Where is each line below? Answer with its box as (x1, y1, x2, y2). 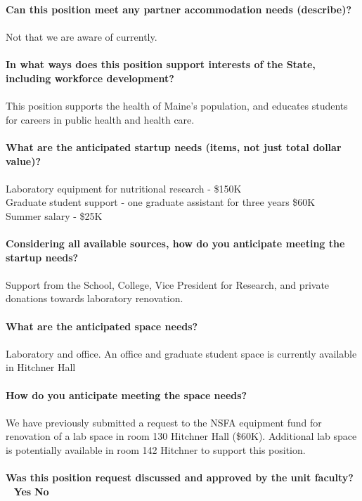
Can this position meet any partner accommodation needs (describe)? (6, 2, 352, 16)
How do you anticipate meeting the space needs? (6, 387, 247, 402)
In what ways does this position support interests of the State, (6, 57, 316, 72)
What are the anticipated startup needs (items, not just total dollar (6, 139, 342, 154)
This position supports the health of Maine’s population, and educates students (6, 98, 348, 113)
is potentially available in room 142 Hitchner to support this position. (6, 443, 306, 457)
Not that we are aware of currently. (6, 30, 157, 44)
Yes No (13, 483, 49, 498)
